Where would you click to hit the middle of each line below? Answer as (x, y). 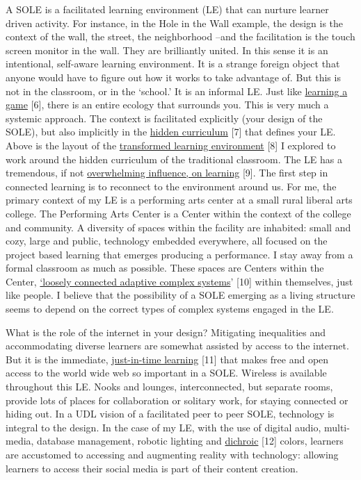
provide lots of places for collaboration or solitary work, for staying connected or (177, 400)
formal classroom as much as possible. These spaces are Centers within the (165, 268)
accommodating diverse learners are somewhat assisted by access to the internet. (177, 346)
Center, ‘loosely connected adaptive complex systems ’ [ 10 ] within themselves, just (179, 281)
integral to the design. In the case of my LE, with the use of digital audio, (163, 427)
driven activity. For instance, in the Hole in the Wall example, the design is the (175, 23)
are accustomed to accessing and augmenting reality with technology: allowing (172, 454)
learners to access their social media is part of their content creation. (152, 468)
